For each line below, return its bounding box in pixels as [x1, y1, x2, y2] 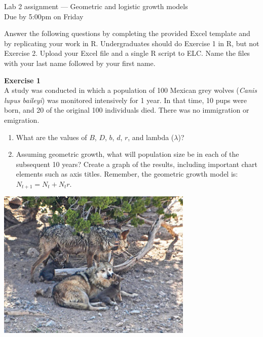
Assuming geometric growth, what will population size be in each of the [16, 149, 239, 159]
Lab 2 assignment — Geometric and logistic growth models [4, 1, 188, 11]
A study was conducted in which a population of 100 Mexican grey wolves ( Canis [4, 85, 257, 95]
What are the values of [16, 131, 87, 142]
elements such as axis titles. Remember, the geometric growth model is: [16, 168, 238, 179]
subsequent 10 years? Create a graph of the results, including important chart [16, 158, 258, 169]
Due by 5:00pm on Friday [4, 11, 84, 21]
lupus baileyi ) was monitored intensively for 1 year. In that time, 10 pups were [4, 94, 247, 105]
